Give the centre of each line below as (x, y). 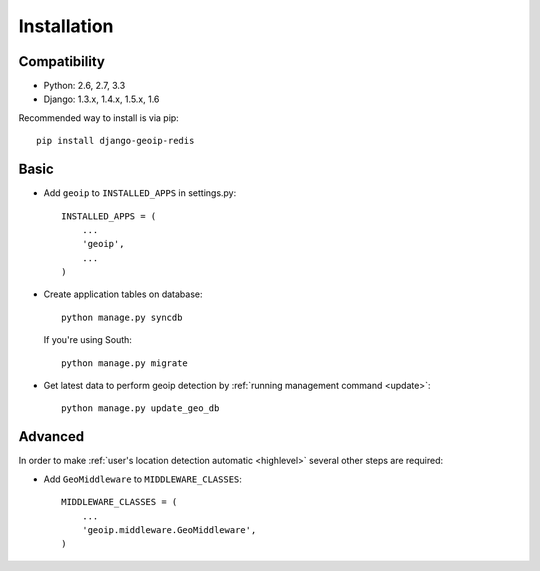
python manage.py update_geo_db (140, 408)
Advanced (51, 436)
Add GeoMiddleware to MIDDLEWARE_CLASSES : (142, 479)
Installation (66, 26)
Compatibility (61, 61)
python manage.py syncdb (122, 317)
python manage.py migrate (125, 363)
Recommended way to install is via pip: (98, 117)
